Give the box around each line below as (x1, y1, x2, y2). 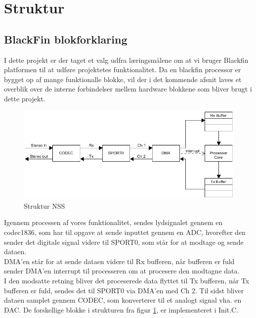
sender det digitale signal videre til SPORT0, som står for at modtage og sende (4, 236, 244, 247)
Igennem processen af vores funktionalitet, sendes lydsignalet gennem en (4, 217, 223, 227)
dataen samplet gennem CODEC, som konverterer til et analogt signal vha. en (4, 295, 242, 305)
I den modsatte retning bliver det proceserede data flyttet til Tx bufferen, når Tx (4, 275, 250, 285)
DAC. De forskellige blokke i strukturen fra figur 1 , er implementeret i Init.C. (4, 304, 239, 315)
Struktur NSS (24, 200, 65, 211)
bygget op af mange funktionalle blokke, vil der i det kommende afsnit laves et (4, 74, 242, 84)
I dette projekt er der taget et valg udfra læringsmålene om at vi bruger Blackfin (4, 54, 249, 65)
